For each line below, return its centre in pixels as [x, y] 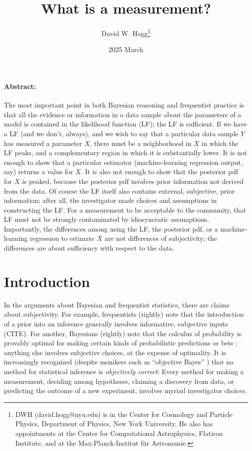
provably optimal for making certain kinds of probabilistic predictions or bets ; [121, 343]
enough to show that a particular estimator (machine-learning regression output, [123, 162]
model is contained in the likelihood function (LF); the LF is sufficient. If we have [126, 124]
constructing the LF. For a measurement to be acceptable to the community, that [125, 209]
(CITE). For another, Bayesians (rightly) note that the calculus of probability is [123, 333]
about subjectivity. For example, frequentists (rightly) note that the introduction [124, 314]
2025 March [126, 49]
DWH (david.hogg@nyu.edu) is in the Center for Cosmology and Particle [124, 414]
